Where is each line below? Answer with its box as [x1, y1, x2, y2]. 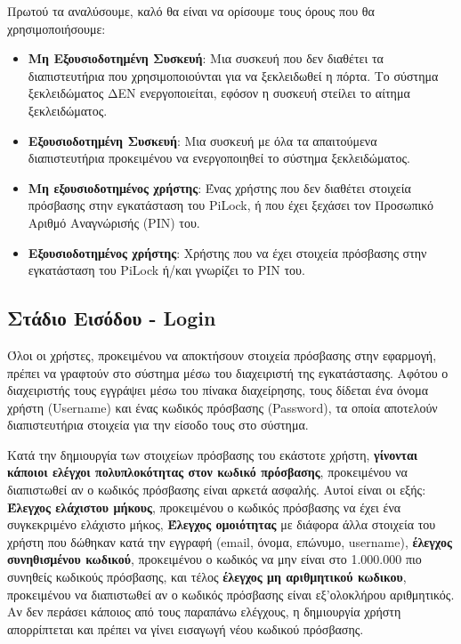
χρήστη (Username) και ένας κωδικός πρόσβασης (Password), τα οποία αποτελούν [7, 398, 438, 416]
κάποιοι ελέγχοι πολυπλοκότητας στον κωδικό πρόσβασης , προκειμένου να [7, 463, 408, 481]
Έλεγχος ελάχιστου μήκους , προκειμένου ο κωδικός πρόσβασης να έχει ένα [7, 497, 401, 516]
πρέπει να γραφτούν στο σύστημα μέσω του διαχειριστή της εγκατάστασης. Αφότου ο [7, 363, 449, 382]
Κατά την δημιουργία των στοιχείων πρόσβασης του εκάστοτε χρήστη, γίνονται [7, 445, 418, 463]
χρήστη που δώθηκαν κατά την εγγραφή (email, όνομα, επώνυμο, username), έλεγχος [7, 532, 452, 551]
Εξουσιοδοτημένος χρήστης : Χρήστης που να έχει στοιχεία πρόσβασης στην [28, 243, 427, 262]
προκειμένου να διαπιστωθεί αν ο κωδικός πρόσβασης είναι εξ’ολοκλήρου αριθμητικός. [7, 584, 455, 603]
